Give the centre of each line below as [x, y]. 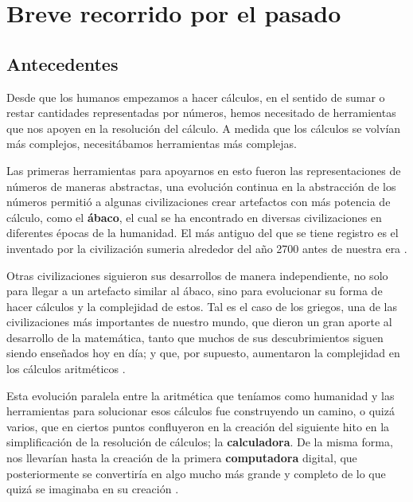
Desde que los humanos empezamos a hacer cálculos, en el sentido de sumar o [196, 97]
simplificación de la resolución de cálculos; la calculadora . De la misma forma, [200, 442]
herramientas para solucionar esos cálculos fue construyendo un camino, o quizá [201, 411]
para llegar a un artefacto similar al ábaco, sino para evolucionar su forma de [195, 291]
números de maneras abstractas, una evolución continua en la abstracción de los [201, 186]
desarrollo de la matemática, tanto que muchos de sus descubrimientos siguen [195, 337]
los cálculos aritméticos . [66, 369]
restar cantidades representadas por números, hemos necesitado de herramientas [201, 113]
